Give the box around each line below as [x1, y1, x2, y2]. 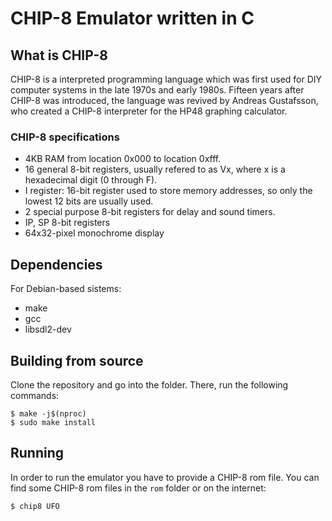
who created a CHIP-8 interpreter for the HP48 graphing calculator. [10, 105, 288, 117]
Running [10, 445, 65, 462]
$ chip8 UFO [10, 501, 60, 511]
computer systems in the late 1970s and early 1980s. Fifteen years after [10, 84, 305, 96]
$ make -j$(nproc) [10, 408, 87, 419]
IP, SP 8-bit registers [24, 217, 111, 229]
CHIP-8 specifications [10, 130, 120, 144]
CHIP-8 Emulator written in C [10, 7, 255, 30]
